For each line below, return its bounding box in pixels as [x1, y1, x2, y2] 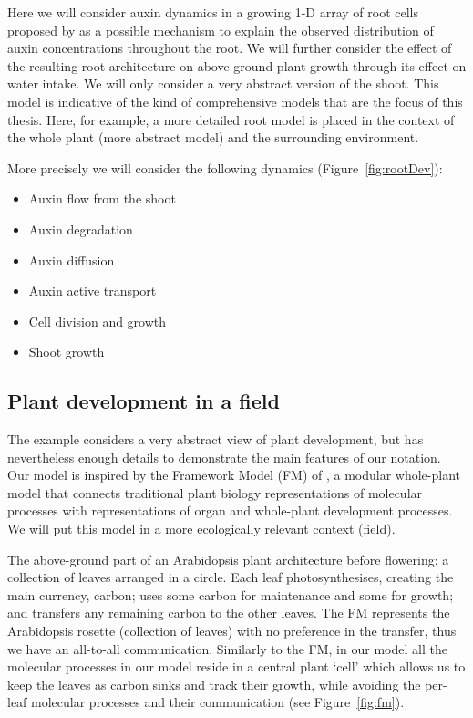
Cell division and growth [28, 311, 167, 330]
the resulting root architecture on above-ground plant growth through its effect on [7, 56, 467, 75]
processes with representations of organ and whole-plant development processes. [7, 501, 453, 520]
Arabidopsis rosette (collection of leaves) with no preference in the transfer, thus [7, 621, 457, 640]
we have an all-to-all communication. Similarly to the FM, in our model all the [7, 639, 447, 658]
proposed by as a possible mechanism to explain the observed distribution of [7, 20, 434, 39]
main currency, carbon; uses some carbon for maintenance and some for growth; [7, 585, 454, 604]
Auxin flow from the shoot [28, 189, 176, 208]
